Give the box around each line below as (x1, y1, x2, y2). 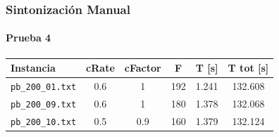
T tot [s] (228, 60, 269, 75)
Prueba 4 (6, 30, 51, 45)
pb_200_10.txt (11, 117, 77, 127)
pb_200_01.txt (11, 81, 77, 92)
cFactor (124, 60, 161, 75)
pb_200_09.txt (11, 99, 77, 110)
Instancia (11, 60, 56, 75)
